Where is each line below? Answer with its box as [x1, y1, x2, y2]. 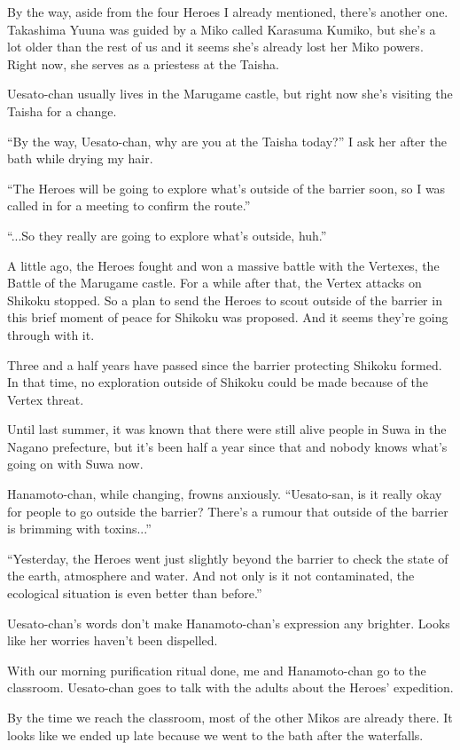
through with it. [7, 325, 95, 343]
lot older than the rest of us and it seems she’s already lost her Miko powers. [7, 37, 424, 56]
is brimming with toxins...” [7, 519, 152, 538]
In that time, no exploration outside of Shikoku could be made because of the [7, 373, 429, 391]
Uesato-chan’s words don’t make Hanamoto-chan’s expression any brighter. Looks [7, 613, 450, 632]
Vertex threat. [7, 390, 84, 408]
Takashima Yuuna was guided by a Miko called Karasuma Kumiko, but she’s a [7, 20, 436, 38]
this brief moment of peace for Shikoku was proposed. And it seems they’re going [7, 308, 448, 327]
